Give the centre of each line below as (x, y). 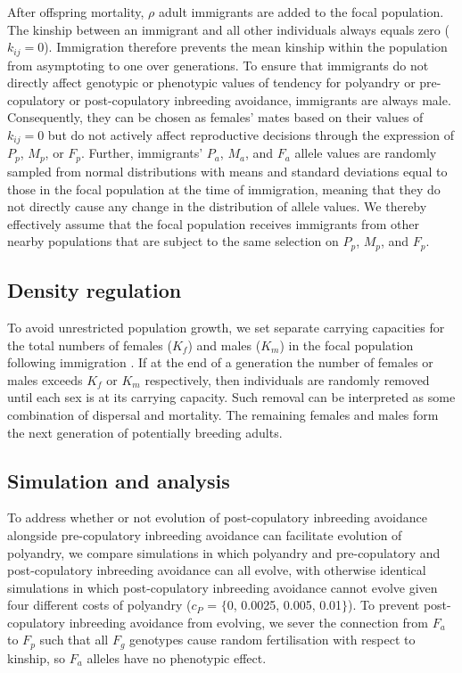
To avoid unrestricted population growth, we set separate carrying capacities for (226, 327)
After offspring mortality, (76, 12)
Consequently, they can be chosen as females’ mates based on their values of (215, 117)
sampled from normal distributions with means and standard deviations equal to (227, 171)
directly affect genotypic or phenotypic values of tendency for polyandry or (211, 82)
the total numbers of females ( (90, 345)
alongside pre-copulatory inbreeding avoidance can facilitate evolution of (205, 534)
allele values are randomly (366, 153)
